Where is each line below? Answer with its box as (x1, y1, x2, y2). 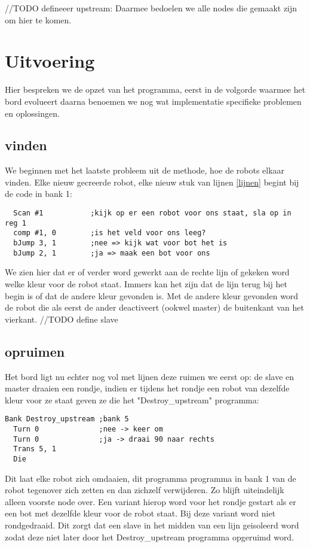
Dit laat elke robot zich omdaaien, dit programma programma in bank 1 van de (5, 472, 296, 484)
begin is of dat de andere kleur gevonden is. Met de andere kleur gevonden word (5, 289, 299, 302)
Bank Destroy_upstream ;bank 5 (5, 415, 129, 424)
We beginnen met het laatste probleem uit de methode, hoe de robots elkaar (5, 164, 285, 177)
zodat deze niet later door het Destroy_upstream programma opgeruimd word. (5, 530, 294, 543)
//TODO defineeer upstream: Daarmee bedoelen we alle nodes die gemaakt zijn (5, 2, 297, 14)
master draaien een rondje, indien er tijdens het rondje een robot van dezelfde (5, 382, 290, 394)
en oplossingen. (5, 107, 60, 119)
